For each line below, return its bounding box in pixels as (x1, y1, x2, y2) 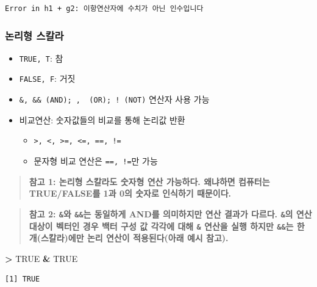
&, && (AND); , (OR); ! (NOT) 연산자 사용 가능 (19, 93, 210, 106)
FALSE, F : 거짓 (19, 72, 76, 85)
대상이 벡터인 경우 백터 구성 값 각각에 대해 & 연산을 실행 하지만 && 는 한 (29, 219, 305, 232)
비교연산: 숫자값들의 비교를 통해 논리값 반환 (19, 113, 185, 126)
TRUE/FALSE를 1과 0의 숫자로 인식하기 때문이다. (29, 187, 232, 200)
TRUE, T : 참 (19, 51, 63, 64)
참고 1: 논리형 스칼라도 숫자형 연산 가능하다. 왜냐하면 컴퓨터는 (29, 175, 270, 187)
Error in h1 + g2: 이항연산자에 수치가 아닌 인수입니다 (5, 4, 204, 13)
